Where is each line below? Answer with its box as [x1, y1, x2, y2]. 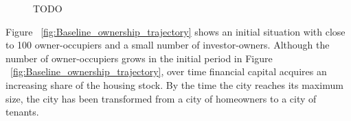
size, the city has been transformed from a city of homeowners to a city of [5, 91, 317, 105]
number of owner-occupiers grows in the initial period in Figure [5, 51, 273, 65]
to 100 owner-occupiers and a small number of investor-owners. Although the [5, 38, 330, 52]
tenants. [5, 105, 39, 119]
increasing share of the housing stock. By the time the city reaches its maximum [5, 77, 343, 92]
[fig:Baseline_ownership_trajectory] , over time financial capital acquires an [10, 64, 327, 79]
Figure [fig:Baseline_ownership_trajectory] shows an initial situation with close [5, 24, 346, 38]
